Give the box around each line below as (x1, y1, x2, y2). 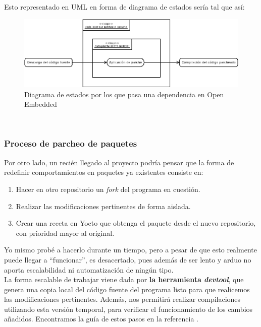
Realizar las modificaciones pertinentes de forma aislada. (16, 201, 191, 211)
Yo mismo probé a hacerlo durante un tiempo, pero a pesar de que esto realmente (4, 244, 257, 255)
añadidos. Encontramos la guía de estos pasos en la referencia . (4, 313, 198, 324)
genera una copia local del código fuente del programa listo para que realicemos (4, 284, 250, 294)
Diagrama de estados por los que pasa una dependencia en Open (24, 89, 224, 99)
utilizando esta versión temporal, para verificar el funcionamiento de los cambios (4, 303, 253, 314)
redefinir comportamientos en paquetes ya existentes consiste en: (4, 167, 203, 177)
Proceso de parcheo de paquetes (4, 137, 137, 150)
